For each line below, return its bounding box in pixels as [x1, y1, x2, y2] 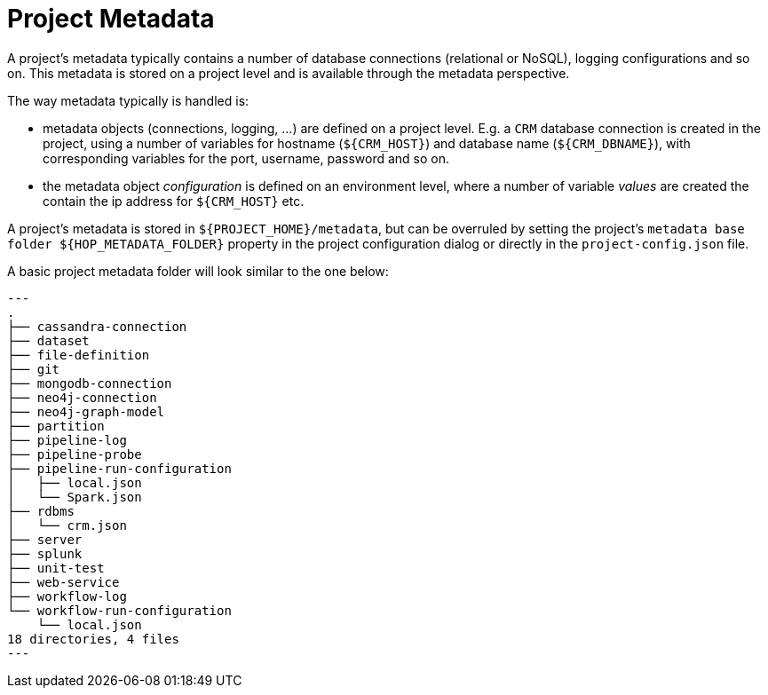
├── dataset [7, 333, 90, 348]
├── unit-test [7, 560, 105, 575]
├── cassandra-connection [7, 319, 187, 334]
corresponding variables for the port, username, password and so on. [43, 150, 449, 166]
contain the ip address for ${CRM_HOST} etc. [43, 193, 305, 209]
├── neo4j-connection [7, 390, 157, 405]
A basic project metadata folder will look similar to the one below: [7, 263, 389, 279]
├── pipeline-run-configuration [7, 461, 232, 476]
